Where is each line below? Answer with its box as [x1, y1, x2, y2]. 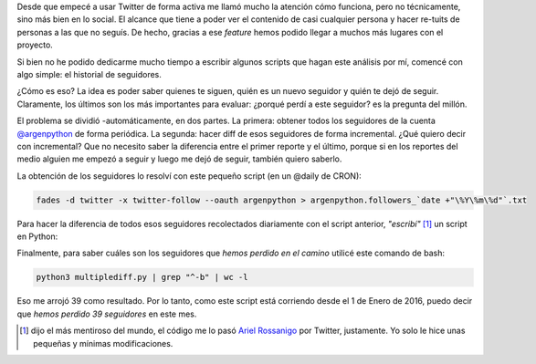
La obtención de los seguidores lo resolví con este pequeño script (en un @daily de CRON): [16, 170, 363, 182]
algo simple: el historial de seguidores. [16, 68, 162, 79]
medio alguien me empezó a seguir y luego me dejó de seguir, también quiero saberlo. [16, 153, 342, 164]
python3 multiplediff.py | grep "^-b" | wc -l [36, 272, 248, 283]
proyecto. [16, 39, 54, 50]
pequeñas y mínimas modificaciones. [33, 338, 173, 348]
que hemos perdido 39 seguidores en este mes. [16, 308, 197, 319]
